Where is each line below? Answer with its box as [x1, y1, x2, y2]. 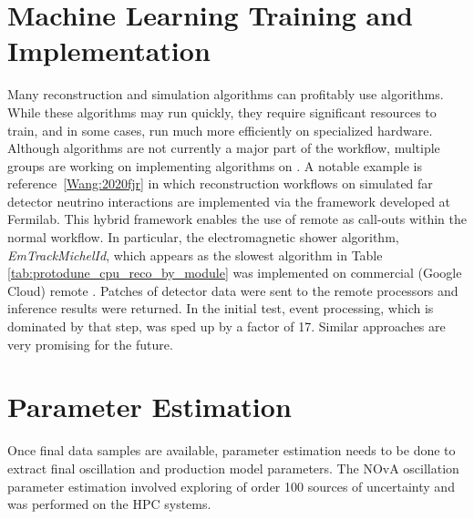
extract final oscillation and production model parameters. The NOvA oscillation [7, 458, 459, 477]
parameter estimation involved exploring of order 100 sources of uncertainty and [7, 476, 455, 495]
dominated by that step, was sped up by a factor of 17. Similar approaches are [7, 317, 446, 336]
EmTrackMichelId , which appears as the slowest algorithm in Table [7, 245, 383, 264]
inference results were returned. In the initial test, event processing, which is [7, 299, 434, 318]
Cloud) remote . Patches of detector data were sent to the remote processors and [7, 280, 459, 300]
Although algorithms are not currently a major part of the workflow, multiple [7, 138, 440, 158]
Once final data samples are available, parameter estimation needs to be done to [7, 441, 456, 460]
